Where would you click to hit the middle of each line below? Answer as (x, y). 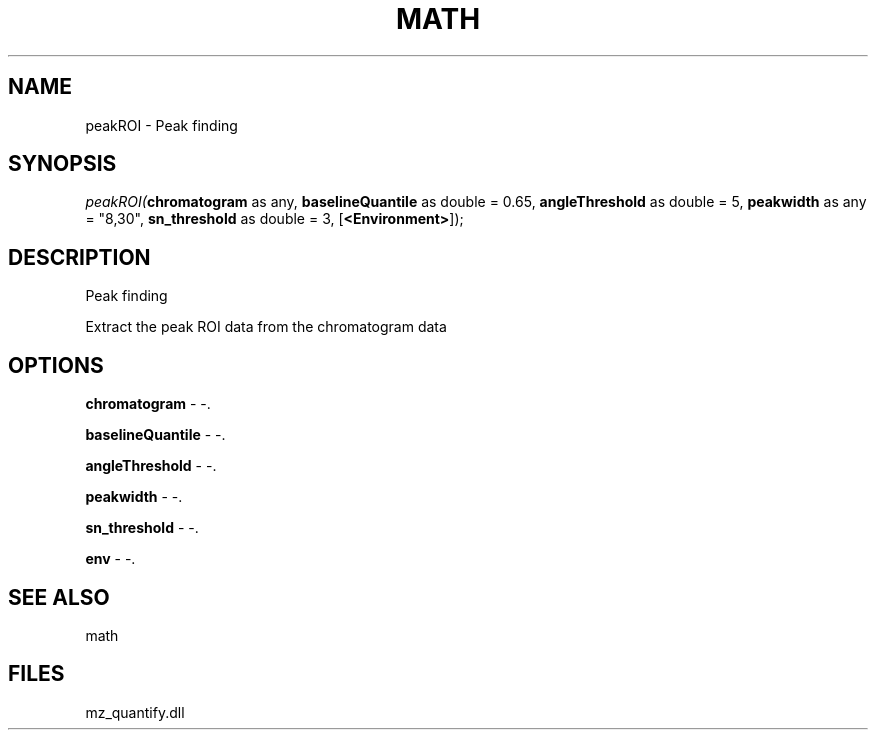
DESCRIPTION (79, 257)
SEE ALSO (59, 597)
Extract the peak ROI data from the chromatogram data (266, 327)
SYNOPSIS (62, 164)
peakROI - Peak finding (161, 125)
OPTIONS (56, 365)
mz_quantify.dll (135, 712)
